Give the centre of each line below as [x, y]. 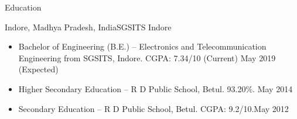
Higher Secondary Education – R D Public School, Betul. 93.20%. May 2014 [156, 88]
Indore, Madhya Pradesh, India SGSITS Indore [88, 27]
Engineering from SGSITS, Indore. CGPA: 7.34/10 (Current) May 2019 [147, 57]
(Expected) [38, 69]
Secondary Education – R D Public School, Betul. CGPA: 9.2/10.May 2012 [153, 108]
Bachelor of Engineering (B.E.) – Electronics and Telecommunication [142, 46]
